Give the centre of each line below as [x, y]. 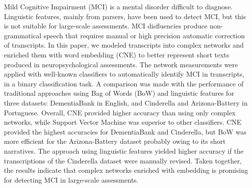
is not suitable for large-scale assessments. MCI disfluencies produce [106, 26]
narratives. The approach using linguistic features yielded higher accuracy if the [124, 150]
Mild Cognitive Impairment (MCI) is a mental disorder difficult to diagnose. [118, 6]
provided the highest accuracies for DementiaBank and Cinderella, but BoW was [125, 131]
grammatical [23, 35]
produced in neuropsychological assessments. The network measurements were [121, 64]
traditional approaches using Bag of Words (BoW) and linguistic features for [119, 93]
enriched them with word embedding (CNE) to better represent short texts [117, 54]
